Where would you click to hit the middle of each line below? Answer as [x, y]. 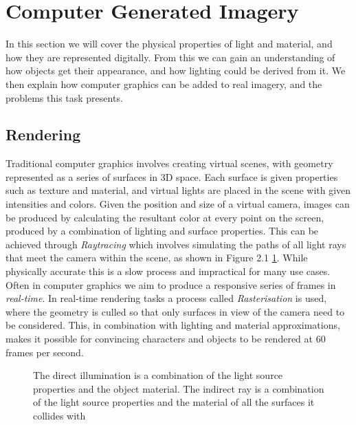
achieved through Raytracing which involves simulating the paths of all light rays [176, 244]
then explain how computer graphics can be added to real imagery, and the [164, 84]
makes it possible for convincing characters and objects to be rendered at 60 [166, 339]
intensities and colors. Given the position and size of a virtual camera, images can [178, 204]
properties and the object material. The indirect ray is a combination [179, 388]
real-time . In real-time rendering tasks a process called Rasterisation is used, [166, 298]
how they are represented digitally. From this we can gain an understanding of [170, 57]
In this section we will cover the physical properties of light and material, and [169, 44]
